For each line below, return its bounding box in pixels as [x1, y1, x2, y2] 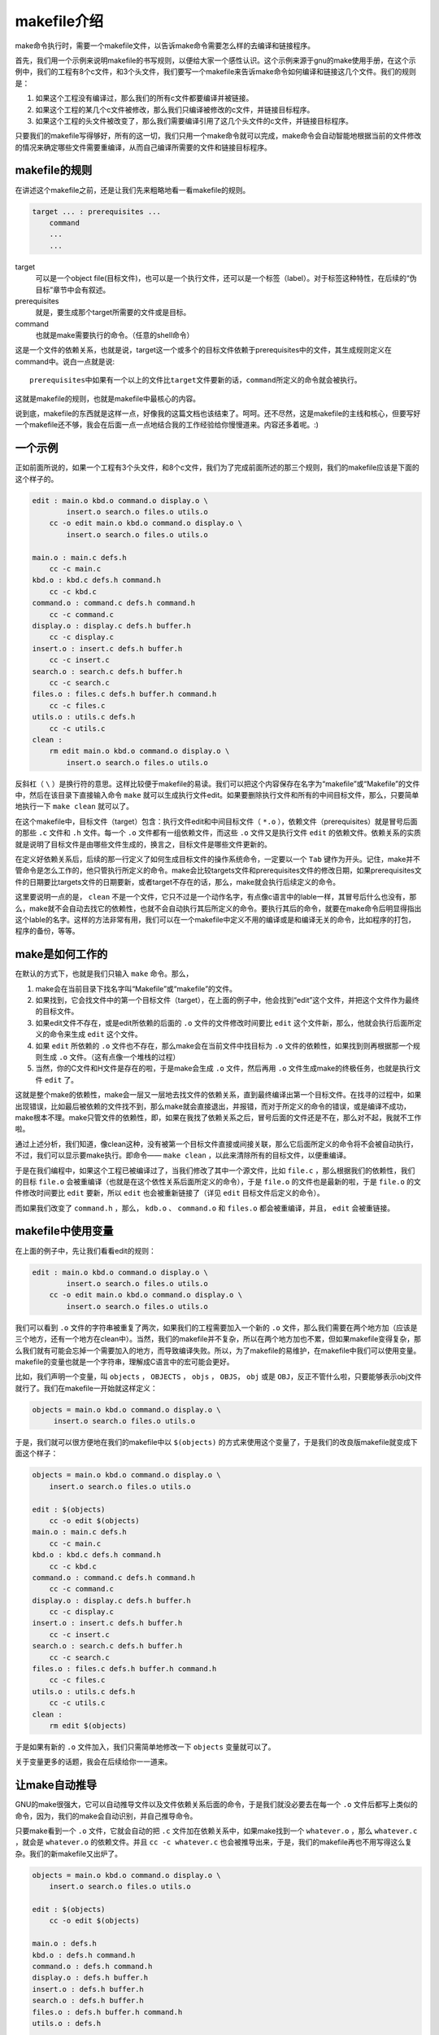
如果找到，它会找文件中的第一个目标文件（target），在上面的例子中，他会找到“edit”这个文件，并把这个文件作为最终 [35, 996, 419, 1005]
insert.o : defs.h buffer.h [32, 1985, 144, 1993]
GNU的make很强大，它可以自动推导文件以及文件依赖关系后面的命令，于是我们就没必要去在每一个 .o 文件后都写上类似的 [15, 1800, 418, 1810]
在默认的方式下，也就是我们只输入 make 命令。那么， [15, 969, 193, 978]
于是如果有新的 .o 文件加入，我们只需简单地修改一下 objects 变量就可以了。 [15, 1742, 276, 1752]
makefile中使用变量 [15, 1224, 114, 1238]
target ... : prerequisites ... [32, 207, 162, 216]
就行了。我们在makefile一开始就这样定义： [15, 1383, 158, 1393]
